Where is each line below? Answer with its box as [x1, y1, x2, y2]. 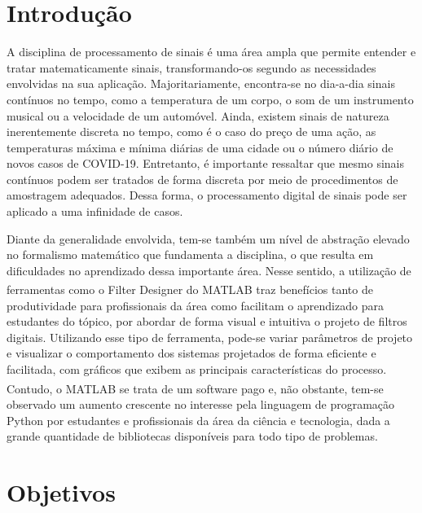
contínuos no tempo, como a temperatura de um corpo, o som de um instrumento [7, 90, 414, 107]
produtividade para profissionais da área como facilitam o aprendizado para [7, 296, 384, 313]
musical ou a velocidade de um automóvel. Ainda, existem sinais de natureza [7, 107, 389, 124]
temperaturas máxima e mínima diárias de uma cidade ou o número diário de [7, 138, 393, 156]
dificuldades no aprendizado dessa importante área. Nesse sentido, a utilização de [7, 261, 411, 278]
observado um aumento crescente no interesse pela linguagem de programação [7, 395, 395, 412]
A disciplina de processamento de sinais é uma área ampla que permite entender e [7, 43, 416, 60]
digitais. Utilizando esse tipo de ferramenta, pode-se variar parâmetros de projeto [7, 328, 413, 345]
